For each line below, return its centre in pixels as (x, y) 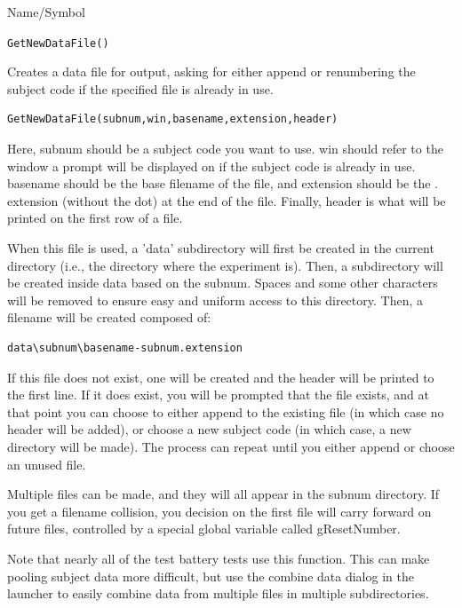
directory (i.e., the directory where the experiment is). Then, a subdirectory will (225, 265)
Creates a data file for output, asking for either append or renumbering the (211, 71)
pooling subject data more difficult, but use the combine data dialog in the (211, 576)
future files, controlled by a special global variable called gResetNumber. (204, 529)
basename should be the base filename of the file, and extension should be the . (223, 183)
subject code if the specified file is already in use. (140, 88)
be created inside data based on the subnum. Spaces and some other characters (223, 283)
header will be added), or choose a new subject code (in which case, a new (209, 429)
